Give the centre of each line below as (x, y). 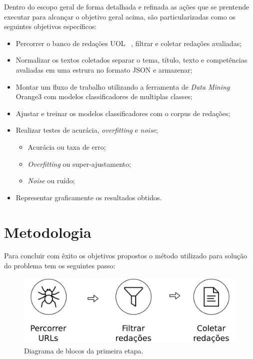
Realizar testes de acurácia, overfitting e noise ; (87, 130)
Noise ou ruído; (51, 181)
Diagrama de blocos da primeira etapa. (84, 350)
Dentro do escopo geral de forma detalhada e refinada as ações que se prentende (127, 7)
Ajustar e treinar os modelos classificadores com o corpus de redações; (123, 113)
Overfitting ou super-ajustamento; (79, 163)
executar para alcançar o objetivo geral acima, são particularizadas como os (120, 16)
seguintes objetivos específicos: (50, 26)
